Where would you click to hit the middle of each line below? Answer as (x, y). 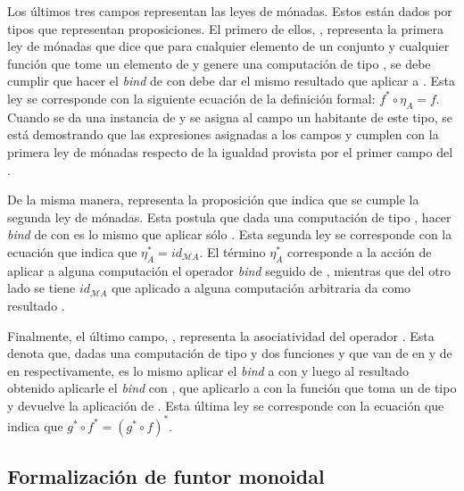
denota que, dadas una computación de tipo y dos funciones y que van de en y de (230, 353)
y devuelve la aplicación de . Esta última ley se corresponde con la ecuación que (226, 405)
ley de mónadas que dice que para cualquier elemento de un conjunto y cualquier (228, 46)
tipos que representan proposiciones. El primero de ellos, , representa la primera (226, 28)
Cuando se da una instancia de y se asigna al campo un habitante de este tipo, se (230, 117)
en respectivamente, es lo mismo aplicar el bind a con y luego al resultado (208, 370)
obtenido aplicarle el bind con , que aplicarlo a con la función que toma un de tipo (232, 388)
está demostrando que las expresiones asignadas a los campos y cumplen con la (223, 134)
